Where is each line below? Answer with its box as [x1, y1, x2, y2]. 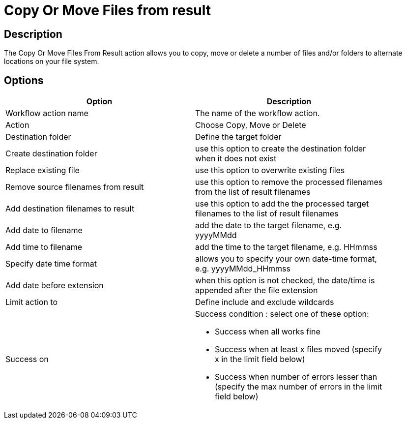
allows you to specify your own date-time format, [195, 254, 377, 264]
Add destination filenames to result [5, 204, 135, 214]
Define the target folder [195, 132, 282, 142]
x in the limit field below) [215, 354, 305, 364]
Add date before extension [5, 280, 104, 291]
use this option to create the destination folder [195, 144, 366, 154]
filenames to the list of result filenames [195, 209, 339, 219]
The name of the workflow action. [195, 108, 320, 119]
